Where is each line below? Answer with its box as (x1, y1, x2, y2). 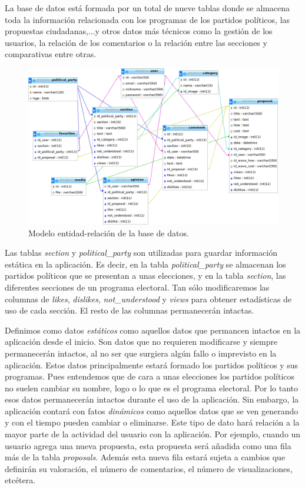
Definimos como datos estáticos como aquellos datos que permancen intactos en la (5, 324, 301, 336)
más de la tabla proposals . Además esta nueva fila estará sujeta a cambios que (5, 451, 286, 463)
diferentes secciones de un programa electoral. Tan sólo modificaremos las (5, 281, 270, 293)
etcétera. (5, 474, 36, 486)
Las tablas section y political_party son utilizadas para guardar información (5, 246, 277, 259)
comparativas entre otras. (5, 48, 97, 60)
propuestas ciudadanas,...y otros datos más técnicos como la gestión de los (5, 25, 273, 37)
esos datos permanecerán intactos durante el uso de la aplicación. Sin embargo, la (5, 393, 299, 405)
